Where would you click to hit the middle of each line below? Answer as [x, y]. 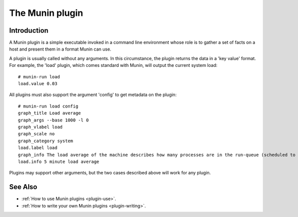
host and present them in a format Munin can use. [60, 49]
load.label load [38, 148]
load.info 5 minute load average [59, 162]
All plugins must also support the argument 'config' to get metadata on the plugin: [93, 95]
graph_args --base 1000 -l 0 [53, 120]
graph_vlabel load [40, 127]
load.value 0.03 [38, 84]
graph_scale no [37, 134]
